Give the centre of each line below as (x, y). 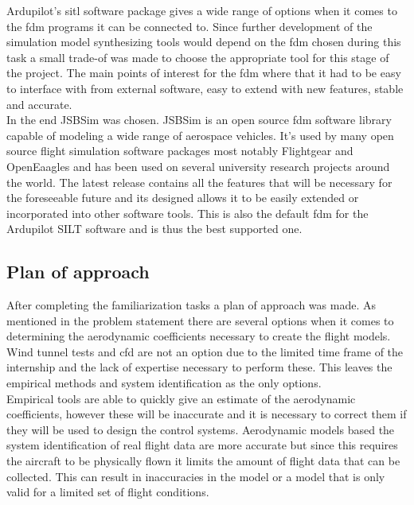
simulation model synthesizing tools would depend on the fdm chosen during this (204, 42)
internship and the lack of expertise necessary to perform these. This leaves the (199, 367)
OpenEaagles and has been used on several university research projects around (198, 166)
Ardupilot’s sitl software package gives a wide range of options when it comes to (202, 10)
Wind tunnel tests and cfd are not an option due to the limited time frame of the (205, 351)
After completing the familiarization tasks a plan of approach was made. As (191, 305)
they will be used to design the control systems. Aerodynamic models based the (201, 429)
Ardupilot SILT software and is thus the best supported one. (154, 229)
